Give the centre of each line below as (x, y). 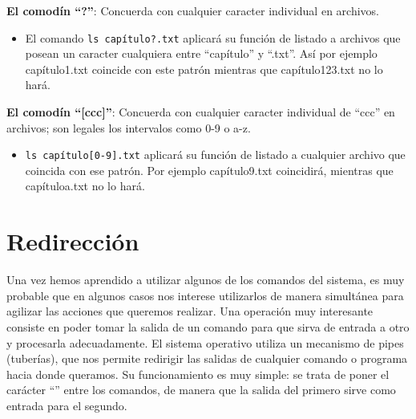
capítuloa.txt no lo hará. (85, 186)
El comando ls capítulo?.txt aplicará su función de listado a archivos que (213, 37)
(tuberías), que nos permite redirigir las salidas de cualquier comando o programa (207, 358)
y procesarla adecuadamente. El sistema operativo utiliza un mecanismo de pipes (205, 342)
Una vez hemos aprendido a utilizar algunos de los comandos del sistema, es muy (206, 280)
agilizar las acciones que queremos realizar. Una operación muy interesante (190, 311)
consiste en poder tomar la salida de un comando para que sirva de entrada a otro (208, 326)
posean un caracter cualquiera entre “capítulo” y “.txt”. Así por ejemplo (201, 53)
